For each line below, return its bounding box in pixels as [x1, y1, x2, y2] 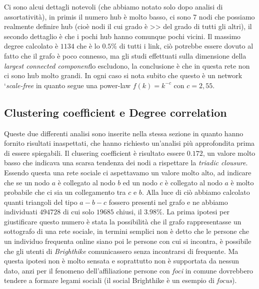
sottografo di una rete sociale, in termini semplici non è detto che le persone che [4, 226, 249, 236]
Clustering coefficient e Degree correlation [4, 104, 227, 120]
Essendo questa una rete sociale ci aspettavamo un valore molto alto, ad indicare [4, 167, 251, 177]
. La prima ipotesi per [162, 206, 229, 217]
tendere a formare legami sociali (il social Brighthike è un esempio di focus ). [4, 275, 237, 285]
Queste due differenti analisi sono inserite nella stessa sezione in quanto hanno [4, 128, 243, 138]
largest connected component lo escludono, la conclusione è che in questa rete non [4, 60, 250, 71]
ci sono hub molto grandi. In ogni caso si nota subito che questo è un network [4, 70, 242, 81]
